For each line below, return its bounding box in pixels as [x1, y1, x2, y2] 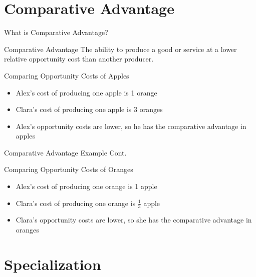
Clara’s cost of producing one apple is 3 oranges [16, 104, 163, 114]
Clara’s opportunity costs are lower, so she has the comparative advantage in [16, 214, 252, 225]
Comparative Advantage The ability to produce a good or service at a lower [4, 43, 237, 54]
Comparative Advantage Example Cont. [4, 147, 127, 157]
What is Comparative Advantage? [4, 27, 108, 37]
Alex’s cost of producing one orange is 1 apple [16, 181, 157, 191]
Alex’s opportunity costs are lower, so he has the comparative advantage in [16, 120, 246, 131]
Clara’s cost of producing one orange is [16, 197, 136, 208]
